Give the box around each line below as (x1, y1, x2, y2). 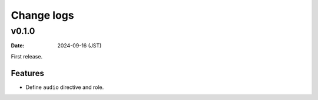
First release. (11, 53, 43, 60)
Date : (11, 42, 25, 49)
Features (11, 68, 44, 78)
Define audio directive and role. (25, 84, 104, 91)
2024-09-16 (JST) (57, 42, 102, 49)
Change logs (11, 9, 74, 22)
